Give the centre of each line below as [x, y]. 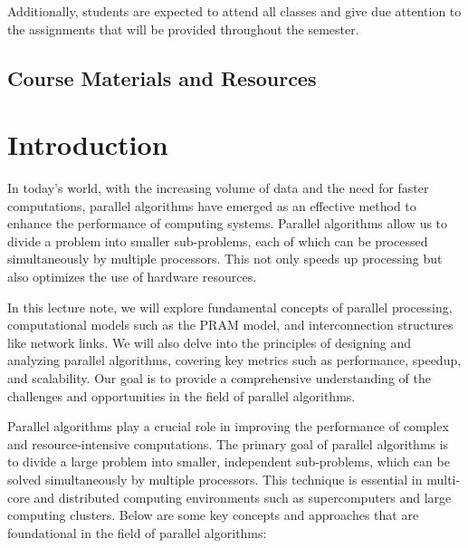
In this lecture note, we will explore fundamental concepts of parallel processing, [230, 307]
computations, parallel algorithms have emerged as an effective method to [212, 205]
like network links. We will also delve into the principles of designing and [210, 342]
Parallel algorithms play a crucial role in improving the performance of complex [228, 426]
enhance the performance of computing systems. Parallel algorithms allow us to [228, 223]
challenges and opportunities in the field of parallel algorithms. [181, 395]
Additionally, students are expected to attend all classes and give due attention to [234, 11]
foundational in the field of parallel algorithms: [137, 532]
